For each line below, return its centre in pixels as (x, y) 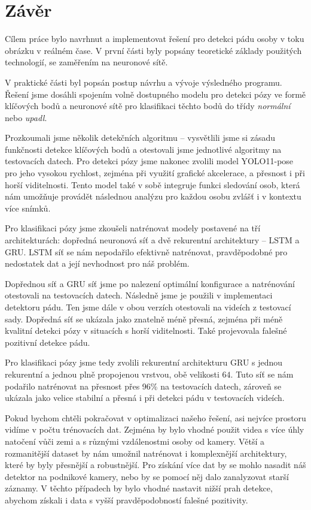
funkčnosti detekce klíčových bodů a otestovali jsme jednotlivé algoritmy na (143, 149)
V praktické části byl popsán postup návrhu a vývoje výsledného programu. (144, 82)
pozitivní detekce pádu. (48, 342)
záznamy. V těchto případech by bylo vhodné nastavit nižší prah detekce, (139, 488)
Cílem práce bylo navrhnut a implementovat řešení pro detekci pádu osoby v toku (155, 39)
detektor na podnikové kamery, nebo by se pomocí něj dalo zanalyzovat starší (147, 476)
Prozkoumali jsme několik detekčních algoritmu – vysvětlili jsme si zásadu (140, 138)
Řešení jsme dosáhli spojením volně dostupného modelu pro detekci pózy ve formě (155, 94)
